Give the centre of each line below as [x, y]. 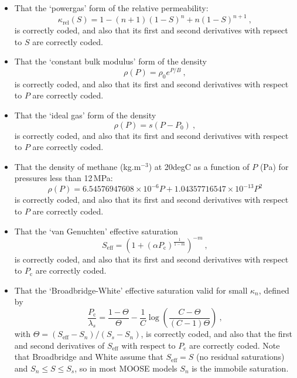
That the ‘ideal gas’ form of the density [85, 115]
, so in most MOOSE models [126, 368]
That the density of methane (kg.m [78, 166]
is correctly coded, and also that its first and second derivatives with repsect [151, 30]
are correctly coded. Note [235, 345]
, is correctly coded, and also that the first [217, 334]
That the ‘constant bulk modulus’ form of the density [110, 61]
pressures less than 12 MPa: [64, 178]
